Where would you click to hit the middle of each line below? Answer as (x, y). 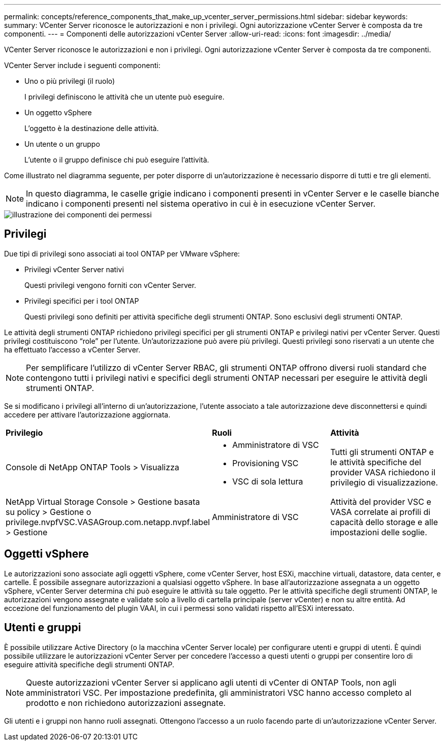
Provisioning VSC (265, 463)
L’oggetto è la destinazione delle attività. (92, 128)
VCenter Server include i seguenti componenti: (82, 65)
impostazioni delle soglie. (379, 532)
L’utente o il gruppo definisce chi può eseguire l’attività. (117, 160)
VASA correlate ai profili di (380, 512)
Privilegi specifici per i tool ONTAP (82, 301)
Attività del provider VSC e (381, 501)
